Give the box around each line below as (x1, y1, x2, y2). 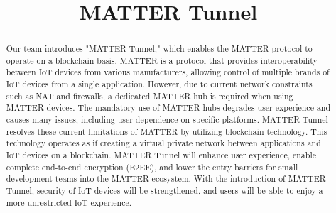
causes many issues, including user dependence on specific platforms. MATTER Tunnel (6, 114, 328, 126)
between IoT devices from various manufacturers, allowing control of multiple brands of (6, 66, 330, 78)
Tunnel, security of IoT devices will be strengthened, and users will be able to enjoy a (6, 185, 323, 197)
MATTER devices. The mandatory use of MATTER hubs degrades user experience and (6, 102, 331, 114)
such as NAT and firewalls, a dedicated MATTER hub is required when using (6, 89, 293, 102)
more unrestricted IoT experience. (6, 196, 132, 208)
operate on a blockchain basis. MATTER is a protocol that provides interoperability (6, 54, 318, 66)
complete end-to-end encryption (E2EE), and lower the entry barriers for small (6, 160, 298, 173)
